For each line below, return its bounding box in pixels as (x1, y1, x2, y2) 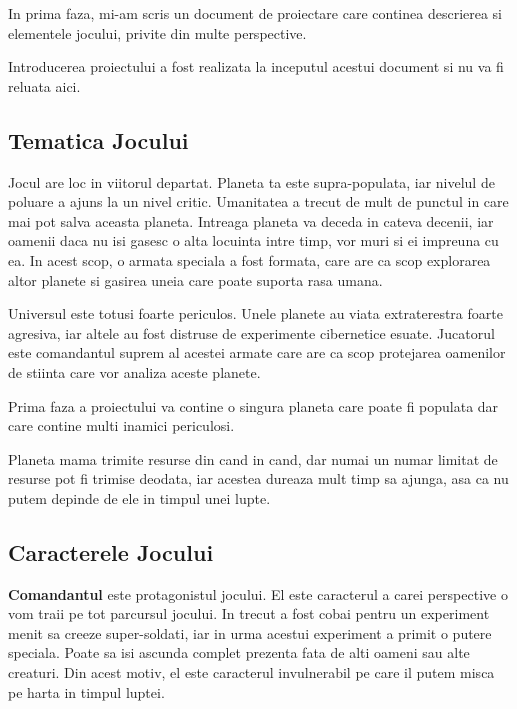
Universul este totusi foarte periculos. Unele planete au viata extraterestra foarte (8, 303, 503, 324)
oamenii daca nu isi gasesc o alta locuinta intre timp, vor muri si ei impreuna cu (8, 230, 499, 251)
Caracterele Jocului (8, 536, 214, 567)
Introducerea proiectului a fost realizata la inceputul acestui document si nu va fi (8, 56, 504, 77)
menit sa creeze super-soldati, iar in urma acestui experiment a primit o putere (8, 622, 492, 643)
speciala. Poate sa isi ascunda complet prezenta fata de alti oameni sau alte (8, 642, 470, 663)
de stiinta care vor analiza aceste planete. (8, 361, 261, 382)
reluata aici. (8, 75, 81, 96)
